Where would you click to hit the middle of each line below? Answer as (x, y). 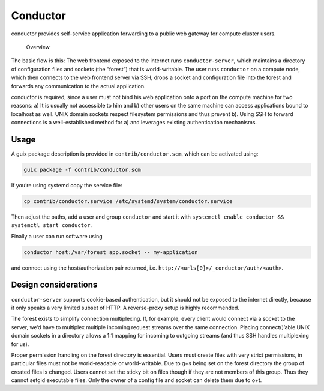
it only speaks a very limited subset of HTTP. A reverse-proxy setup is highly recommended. (125, 308)
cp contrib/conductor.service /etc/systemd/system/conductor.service (128, 201)
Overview (38, 47)
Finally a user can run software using (57, 236)
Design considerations (54, 285)
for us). (20, 344)
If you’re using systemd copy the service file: (67, 185)
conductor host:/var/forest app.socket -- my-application (111, 252)
